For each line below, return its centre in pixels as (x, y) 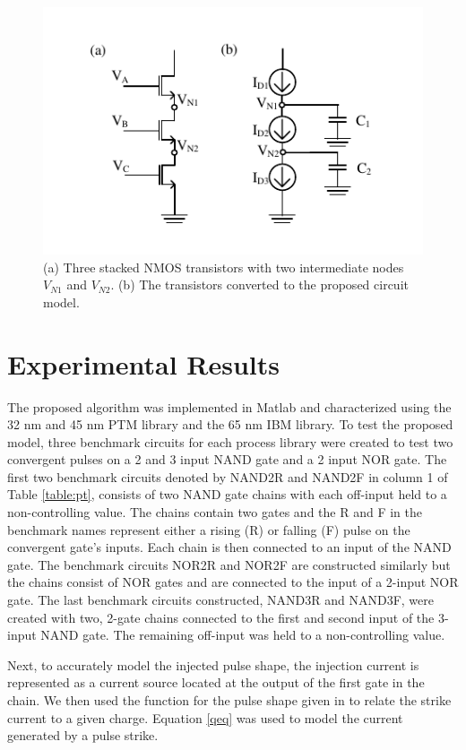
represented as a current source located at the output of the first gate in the (216, 682)
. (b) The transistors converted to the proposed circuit (259, 284)
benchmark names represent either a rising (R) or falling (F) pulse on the (209, 529)
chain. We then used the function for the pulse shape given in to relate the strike (229, 700)
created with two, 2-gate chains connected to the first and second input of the (221, 617)
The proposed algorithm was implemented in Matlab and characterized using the (229, 406)
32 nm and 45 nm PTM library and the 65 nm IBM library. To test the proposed (230, 424)
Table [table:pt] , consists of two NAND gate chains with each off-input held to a (227, 494)
